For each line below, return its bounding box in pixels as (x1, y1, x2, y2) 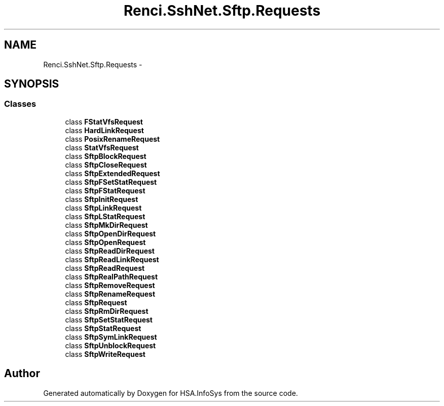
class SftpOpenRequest (65, 237, 146, 247)
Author (4, 367, 40, 380)
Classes (4, 99, 36, 109)
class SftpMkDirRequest (65, 220, 148, 229)
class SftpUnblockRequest (65, 341, 156, 350)
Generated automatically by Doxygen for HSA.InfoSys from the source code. (43, 388, 298, 397)
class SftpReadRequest (65, 263, 145, 272)
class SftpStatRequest (65, 323, 141, 333)
